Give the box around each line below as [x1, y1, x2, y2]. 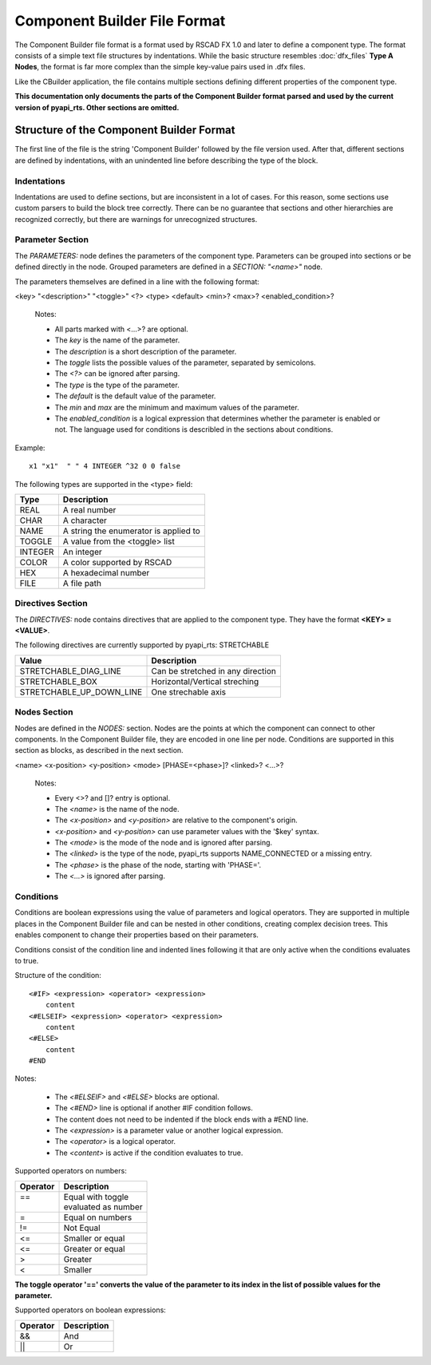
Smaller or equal [63, 1232, 125, 1244]
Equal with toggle [63, 1191, 129, 1202]
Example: [14, 443, 45, 453]
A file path [62, 577, 102, 588]
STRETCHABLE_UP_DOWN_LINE [19, 686, 143, 698]
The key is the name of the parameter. [54, 335, 180, 345]
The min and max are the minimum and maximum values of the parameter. [54, 402, 299, 412]
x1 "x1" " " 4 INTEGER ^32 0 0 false [29, 461, 181, 471]
